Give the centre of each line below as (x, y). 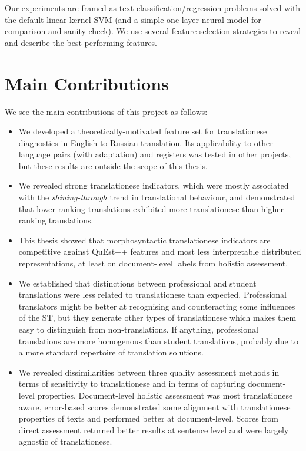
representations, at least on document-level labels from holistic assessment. (153, 263)
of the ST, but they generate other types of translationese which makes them (157, 317)
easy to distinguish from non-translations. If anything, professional (138, 329)
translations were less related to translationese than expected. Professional (153, 294)
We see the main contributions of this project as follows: (106, 111)
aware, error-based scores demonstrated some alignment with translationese (154, 406)
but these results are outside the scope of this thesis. (113, 165)
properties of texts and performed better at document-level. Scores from (148, 418)
